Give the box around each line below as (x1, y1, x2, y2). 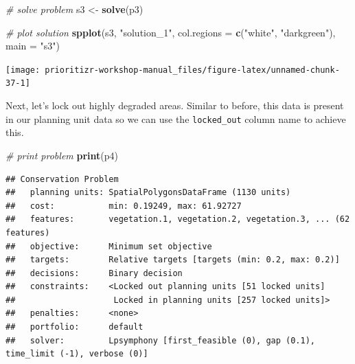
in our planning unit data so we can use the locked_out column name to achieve (5, 111, 346, 126)
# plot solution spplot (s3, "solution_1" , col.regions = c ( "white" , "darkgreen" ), (5, 25, 336, 39)
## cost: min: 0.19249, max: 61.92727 (5, 201, 242, 211)
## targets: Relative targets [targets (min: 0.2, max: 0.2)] (5, 255, 340, 265)
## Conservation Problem (5, 174, 119, 184)
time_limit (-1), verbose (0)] (5, 349, 148, 359)
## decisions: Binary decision (5, 268, 183, 278)
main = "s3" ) (5, 38, 60, 53)
